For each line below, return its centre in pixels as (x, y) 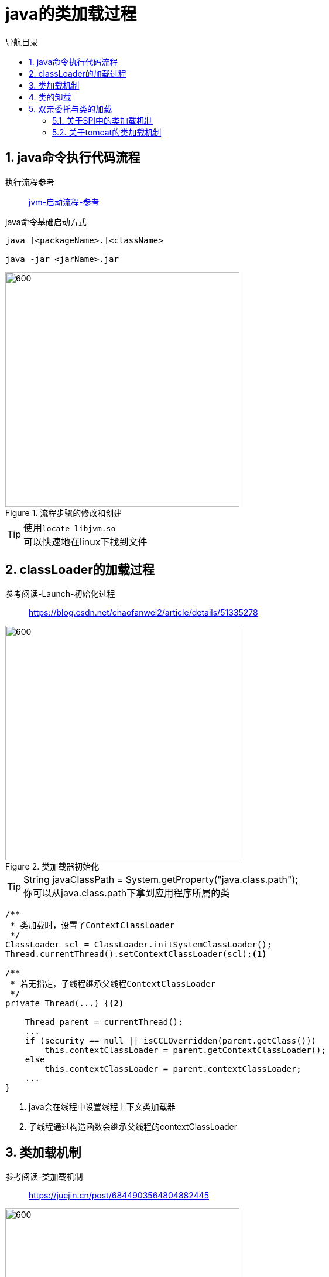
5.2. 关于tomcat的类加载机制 (107, 132)
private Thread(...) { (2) (65, 1003)
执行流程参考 (30, 182)
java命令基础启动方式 (46, 222)
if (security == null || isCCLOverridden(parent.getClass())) (171, 1041)
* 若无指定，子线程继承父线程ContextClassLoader (113, 984)
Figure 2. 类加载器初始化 (52, 867)
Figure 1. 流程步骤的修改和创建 (64, 512)
